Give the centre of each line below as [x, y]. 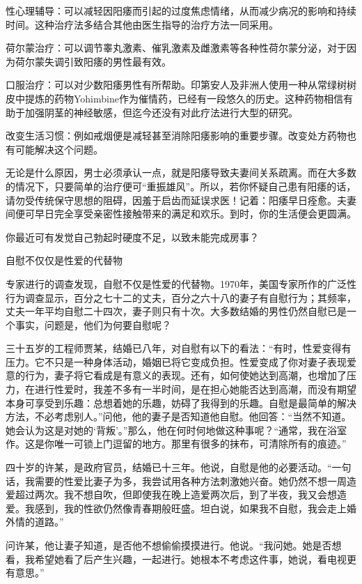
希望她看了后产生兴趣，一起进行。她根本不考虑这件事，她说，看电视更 [195, 559]
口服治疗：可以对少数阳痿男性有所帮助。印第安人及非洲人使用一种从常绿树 [176, 85]
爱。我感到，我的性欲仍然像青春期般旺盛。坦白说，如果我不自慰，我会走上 [176, 508]
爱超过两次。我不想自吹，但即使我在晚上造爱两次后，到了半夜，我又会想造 [176, 494]
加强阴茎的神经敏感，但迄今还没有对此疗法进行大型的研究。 [161, 112]
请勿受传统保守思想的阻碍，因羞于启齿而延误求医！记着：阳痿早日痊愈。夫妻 [181, 200]
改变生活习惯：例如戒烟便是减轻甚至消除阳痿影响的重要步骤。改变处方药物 [176, 136]
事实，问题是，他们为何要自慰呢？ [93, 324]
